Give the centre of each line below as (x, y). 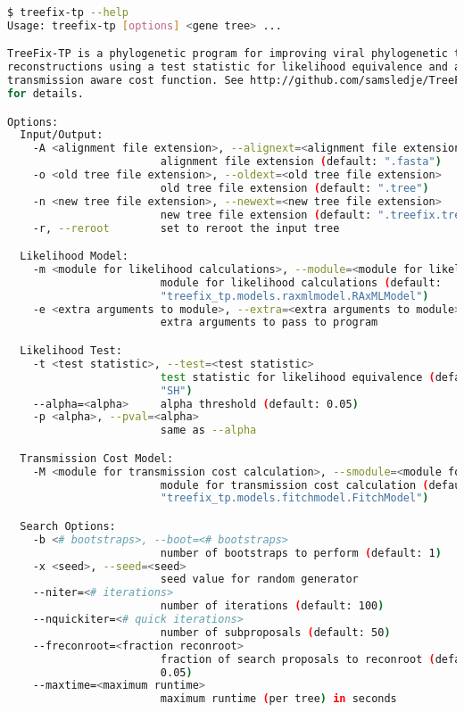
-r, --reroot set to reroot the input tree (186, 228)
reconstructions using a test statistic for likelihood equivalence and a (234, 67)
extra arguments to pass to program (269, 323)
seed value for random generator (259, 580)
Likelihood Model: (75, 257)
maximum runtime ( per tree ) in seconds (278, 699)
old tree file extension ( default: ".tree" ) (294, 188)
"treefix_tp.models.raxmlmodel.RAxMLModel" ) (294, 296)
